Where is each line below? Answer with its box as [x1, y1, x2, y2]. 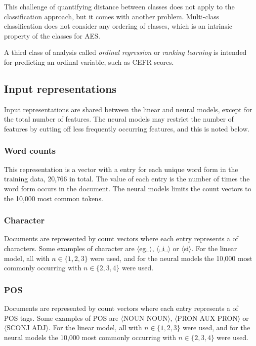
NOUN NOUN [123, 312, 168, 323]
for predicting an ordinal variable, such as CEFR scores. [4, 56, 174, 67]
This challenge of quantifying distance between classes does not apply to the [4, 1, 235, 11]
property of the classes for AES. [4, 30, 100, 41]
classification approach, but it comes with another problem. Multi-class [4, 11, 219, 21]
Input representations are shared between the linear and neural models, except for [4, 104, 253, 114]
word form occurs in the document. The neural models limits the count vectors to [4, 183, 252, 193]
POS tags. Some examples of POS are [4, 312, 119, 323]
